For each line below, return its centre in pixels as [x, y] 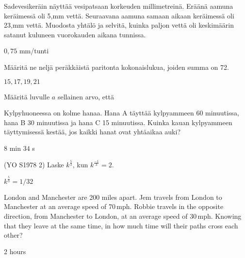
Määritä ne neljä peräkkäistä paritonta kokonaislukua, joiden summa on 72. [116, 67]
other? [13, 235]
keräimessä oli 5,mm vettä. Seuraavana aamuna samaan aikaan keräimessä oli [119, 15]
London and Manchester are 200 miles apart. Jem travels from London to [113, 197]
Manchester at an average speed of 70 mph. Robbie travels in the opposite [114, 206]
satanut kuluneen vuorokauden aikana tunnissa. [75, 34]
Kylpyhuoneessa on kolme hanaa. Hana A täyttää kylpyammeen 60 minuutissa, [122, 113]
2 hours [15, 251]
